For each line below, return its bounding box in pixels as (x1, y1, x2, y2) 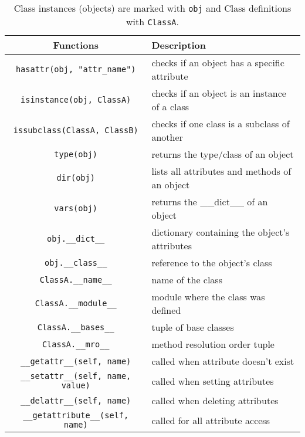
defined (151, 303, 181, 317)
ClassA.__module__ (35, 299, 117, 308)
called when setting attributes (151, 374, 274, 388)
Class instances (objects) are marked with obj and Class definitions (13, 1, 292, 15)
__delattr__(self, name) (21, 395, 131, 405)
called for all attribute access (151, 413, 270, 427)
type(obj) (54, 149, 98, 159)
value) (61, 381, 90, 390)
